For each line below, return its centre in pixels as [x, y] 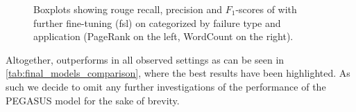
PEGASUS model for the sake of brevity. [93, 100]
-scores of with [266, 9]
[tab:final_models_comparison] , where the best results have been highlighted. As [178, 73]
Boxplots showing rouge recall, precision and [128, 9]
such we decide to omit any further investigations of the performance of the [166, 86]
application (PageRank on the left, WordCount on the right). [163, 36]
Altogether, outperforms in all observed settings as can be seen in [145, 59]
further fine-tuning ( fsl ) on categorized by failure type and [157, 22]
